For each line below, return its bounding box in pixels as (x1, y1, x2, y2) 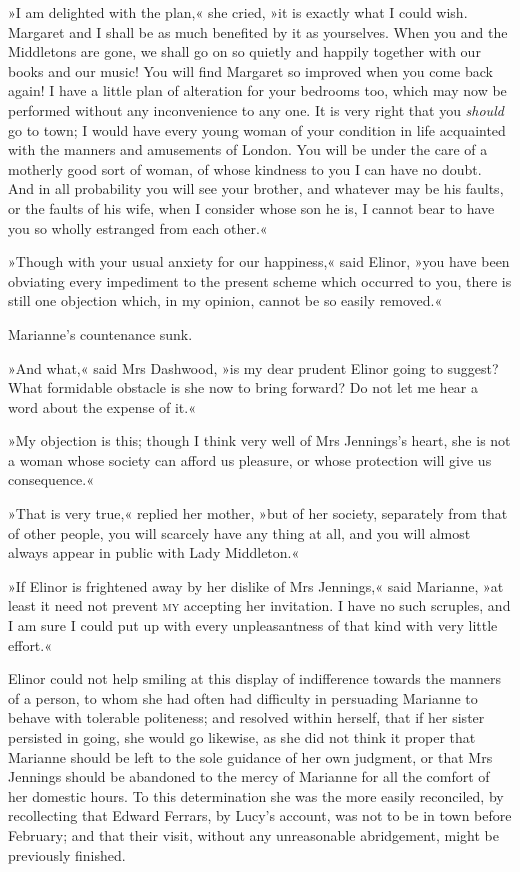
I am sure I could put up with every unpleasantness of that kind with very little (8, 615, 498, 636)
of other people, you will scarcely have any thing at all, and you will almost (8, 522, 471, 543)
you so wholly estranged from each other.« (8, 217, 268, 238)
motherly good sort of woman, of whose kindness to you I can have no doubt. (8, 158, 482, 179)
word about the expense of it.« (8, 396, 196, 417)
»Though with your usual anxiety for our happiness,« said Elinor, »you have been (8, 251, 510, 272)
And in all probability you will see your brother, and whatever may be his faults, (8, 178, 504, 199)
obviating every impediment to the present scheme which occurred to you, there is (8, 270, 512, 291)
